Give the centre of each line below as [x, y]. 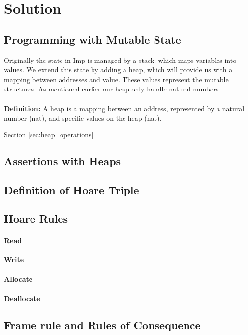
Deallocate [22, 298]
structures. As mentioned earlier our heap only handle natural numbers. [112, 89]
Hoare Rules [36, 219]
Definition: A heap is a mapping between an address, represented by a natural [124, 108]
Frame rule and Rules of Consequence [102, 324]
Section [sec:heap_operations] [49, 134]
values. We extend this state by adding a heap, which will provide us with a [118, 70]
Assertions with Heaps [62, 161]
